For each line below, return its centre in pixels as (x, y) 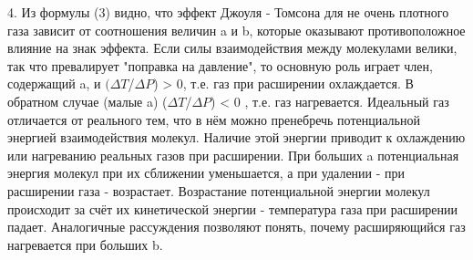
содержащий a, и (54, 83)
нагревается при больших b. (85, 244)
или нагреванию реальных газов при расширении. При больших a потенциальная (233, 155)
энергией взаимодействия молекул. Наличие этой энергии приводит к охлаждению (236, 137)
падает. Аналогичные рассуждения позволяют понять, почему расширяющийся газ (236, 227)
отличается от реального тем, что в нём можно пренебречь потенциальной (214, 119)
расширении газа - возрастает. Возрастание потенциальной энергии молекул (219, 190)
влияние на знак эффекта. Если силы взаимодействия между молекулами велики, (232, 48)
